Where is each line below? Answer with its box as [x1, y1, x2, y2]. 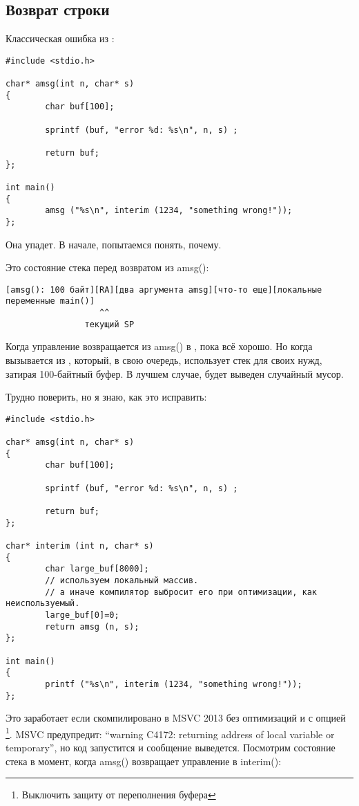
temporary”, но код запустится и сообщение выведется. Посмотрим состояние [6, 740, 336, 755]
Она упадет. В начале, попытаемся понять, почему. [6, 237, 222, 251]
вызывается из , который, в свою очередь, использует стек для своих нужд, [6, 353, 322, 367]
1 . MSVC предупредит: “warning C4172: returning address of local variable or [6, 724, 335, 741]
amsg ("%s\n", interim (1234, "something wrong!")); [45, 205, 293, 216]
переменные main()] [6, 296, 95, 306]
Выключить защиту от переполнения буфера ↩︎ [21, 787, 216, 802]
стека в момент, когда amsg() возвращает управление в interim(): [6, 753, 282, 768]
